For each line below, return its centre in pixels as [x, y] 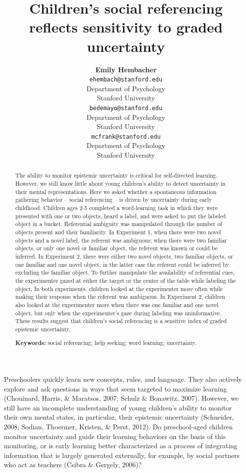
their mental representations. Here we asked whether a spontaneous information [116, 191]
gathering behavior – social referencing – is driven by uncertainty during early [114, 200]
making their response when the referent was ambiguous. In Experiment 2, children [120, 297]
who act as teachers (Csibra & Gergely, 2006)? [73, 465]
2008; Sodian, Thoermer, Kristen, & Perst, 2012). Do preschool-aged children [118, 427]
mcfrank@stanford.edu [126, 137]
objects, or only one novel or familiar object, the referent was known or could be [116, 248]
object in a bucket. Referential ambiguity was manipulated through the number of [119, 224]
